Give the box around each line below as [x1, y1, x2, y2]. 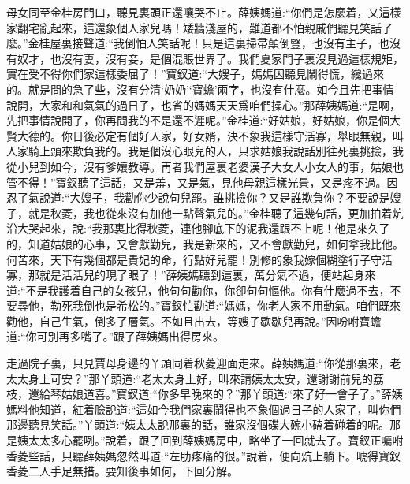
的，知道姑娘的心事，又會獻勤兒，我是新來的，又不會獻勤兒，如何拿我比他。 [6, 235, 404, 251]
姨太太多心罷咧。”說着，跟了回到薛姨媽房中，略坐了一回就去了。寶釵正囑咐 [17, 432, 404, 449]
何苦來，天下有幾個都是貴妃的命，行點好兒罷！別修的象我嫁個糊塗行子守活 [6, 251, 393, 267]
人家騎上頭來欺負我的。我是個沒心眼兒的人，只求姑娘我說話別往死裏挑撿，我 [6, 143, 404, 159]
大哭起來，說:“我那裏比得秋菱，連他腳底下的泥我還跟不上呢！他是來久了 [17, 220, 390, 236]
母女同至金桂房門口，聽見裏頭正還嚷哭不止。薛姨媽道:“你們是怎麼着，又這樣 [6, 4, 401, 20]
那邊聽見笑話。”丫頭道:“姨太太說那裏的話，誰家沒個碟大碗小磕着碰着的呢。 [6, 416, 390, 433]
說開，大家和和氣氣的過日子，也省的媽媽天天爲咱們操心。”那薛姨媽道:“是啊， [6, 96, 401, 113]
